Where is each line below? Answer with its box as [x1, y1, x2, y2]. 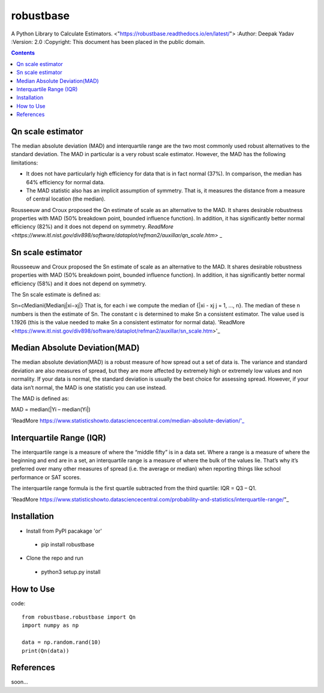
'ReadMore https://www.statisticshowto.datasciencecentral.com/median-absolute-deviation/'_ [11, 417, 245, 424]
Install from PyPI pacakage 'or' [26, 527, 102, 534]
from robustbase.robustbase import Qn [22, 614, 136, 620]
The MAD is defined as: [11, 395, 70, 402]
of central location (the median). [26, 195, 106, 202]
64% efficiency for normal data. [26, 178, 105, 186]
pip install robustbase [41, 540, 95, 548]
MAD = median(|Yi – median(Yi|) [11, 406, 91, 413]
